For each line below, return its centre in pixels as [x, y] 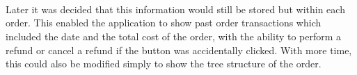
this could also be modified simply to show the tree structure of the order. [164, 64]
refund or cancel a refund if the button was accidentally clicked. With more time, [179, 50]
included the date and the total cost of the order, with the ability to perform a [174, 36]
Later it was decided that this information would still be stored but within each [175, 9]
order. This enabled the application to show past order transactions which [164, 23]
